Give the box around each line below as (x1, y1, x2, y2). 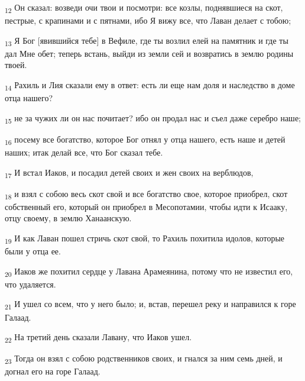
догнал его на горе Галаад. (5, 365, 100, 377)
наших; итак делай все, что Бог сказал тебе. (5, 146, 163, 158)
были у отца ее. (5, 245, 61, 257)
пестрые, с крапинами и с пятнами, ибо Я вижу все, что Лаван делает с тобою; (5, 14, 291, 27)
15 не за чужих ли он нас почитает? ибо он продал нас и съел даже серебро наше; (5, 111, 301, 125)
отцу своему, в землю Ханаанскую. (5, 212, 132, 224)
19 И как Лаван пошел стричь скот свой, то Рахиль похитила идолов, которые (5, 232, 285, 246)
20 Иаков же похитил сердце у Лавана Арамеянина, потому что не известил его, (5, 264, 293, 279)
